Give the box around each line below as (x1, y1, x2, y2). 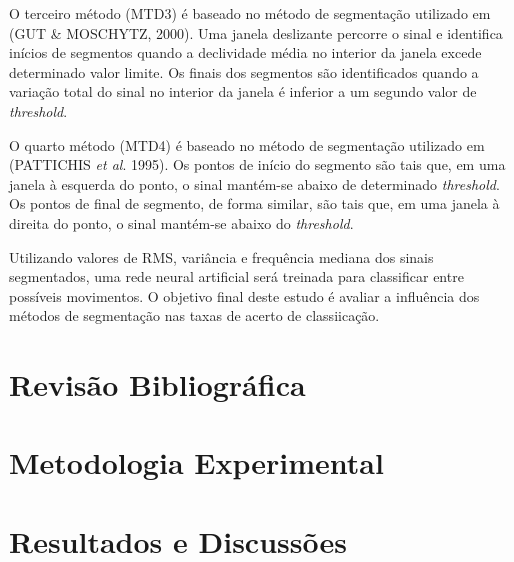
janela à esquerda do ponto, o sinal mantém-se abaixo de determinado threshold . (9, 173, 500, 194)
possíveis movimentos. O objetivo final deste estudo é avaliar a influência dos (9, 285, 480, 306)
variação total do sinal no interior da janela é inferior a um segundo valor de (9, 81, 477, 102)
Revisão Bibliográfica (9, 364, 306, 405)
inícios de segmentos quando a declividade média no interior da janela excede (9, 42, 482, 63)
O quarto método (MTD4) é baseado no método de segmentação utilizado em (9, 134, 485, 155)
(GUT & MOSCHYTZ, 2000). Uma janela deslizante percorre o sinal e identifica (9, 22, 503, 43)
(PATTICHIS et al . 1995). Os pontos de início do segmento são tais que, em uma (9, 154, 506, 175)
